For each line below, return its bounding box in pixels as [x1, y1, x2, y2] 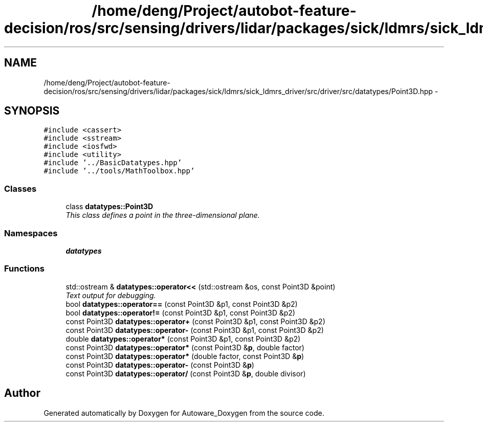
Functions [4, 263, 45, 274]
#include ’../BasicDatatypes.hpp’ [43, 159, 182, 167]
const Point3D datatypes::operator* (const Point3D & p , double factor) [65, 343, 304, 352]
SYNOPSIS [4, 104, 60, 118]
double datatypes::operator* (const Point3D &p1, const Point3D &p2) [65, 334, 301, 343]
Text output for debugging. [65, 290, 156, 300]
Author [4, 387, 40, 400]
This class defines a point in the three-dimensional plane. [65, 211, 260, 220]
